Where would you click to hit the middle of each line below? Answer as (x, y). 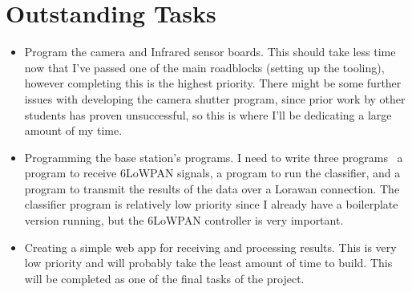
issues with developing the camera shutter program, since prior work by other (215, 98)
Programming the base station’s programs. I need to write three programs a (214, 157)
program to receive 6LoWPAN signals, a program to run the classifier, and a (212, 173)
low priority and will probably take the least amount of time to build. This (208, 263)
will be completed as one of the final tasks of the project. (164, 278)
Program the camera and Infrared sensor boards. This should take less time (210, 52)
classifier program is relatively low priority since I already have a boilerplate (211, 204)
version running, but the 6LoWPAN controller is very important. (184, 220)
